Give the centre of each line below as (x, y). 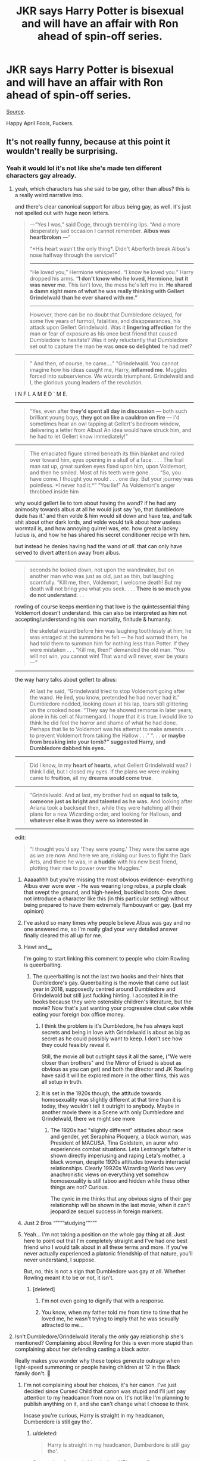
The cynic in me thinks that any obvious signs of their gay (121, 1198)
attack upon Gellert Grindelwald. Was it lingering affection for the (110, 327)
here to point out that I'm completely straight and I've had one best (105, 1241)
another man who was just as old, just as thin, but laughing (101, 576)
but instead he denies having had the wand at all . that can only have (99, 546)
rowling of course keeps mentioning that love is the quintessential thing (102, 607)
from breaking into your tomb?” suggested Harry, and (97, 742)
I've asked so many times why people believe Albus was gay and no (107, 922)
